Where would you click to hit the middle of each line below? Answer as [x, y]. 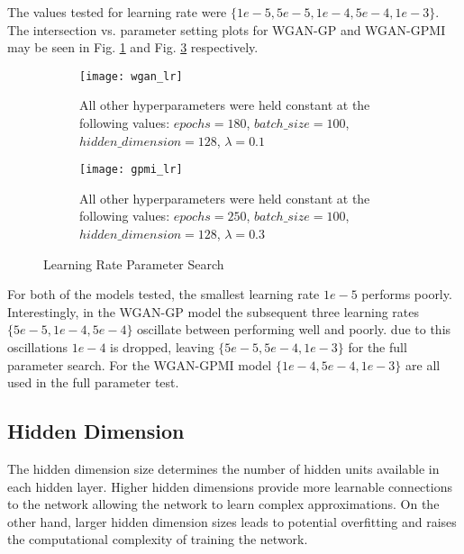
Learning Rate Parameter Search [134, 263]
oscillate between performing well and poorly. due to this [294, 329]
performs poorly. [407, 294]
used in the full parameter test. [93, 382]
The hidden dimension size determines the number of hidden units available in [223, 469]
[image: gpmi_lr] [131, 170]
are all [423, 364]
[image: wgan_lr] [131, 76]
